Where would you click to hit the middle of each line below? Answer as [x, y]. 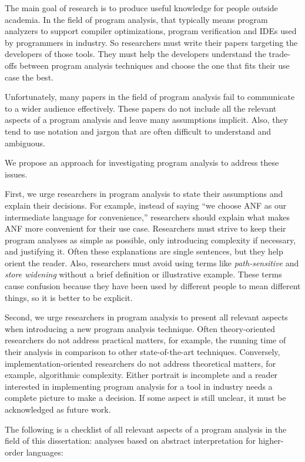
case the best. [29, 77]
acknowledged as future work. [58, 409]
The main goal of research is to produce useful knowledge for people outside [141, 8]
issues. [16, 174]
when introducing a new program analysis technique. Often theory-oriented [140, 328]
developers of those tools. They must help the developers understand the [135, 54]
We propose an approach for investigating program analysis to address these [142, 163]
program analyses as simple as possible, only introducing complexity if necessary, [150, 240]
